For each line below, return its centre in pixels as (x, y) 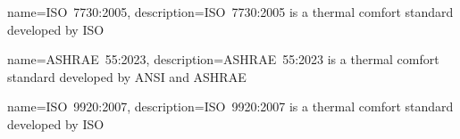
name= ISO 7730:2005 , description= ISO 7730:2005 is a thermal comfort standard (230, 12)
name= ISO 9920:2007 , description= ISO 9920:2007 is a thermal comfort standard (230, 106)
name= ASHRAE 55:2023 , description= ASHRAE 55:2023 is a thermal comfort (223, 59)
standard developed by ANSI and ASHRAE (127, 76)
